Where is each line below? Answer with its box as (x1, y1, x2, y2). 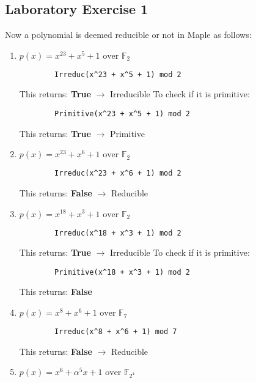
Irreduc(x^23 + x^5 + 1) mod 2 (54, 70, 181, 79)
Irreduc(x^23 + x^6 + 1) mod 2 (54, 169, 181, 178)
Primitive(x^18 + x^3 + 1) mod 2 (54, 267, 190, 277)
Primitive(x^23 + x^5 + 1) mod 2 (54, 110, 190, 119)
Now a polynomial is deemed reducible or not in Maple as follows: (5, 28, 252, 41)
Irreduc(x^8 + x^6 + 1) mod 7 (54, 327, 177, 337)
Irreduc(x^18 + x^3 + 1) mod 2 (54, 228, 181, 237)
